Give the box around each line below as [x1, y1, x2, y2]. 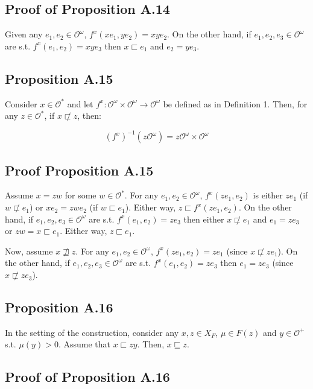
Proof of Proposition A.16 [5, 367, 170, 386]
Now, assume [5, 244, 53, 257]
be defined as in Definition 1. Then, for [163, 97, 308, 110]
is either [253, 189, 283, 201]
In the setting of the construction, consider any [5, 326, 179, 338]
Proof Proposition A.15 [5, 160, 154, 179]
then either [183, 212, 224, 225]
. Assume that [58, 338, 110, 350]
